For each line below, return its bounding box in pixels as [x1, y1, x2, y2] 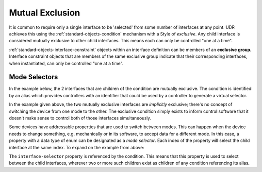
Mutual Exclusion [9, 7, 80, 18]
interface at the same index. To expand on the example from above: [9, 144, 144, 150]
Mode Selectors [9, 73, 58, 81]
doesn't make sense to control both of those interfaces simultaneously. [9, 115, 151, 121]
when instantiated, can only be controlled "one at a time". [9, 60, 124, 66]
